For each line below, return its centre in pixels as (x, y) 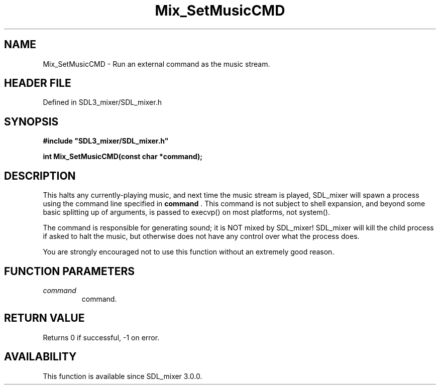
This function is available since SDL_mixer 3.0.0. (123, 376)
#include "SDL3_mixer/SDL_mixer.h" (106, 141)
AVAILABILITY (40, 357)
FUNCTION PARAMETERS (69, 271)
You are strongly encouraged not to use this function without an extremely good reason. (189, 252)
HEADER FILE (38, 83)
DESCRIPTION (40, 176)
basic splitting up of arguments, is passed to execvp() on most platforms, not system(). (186, 212)
